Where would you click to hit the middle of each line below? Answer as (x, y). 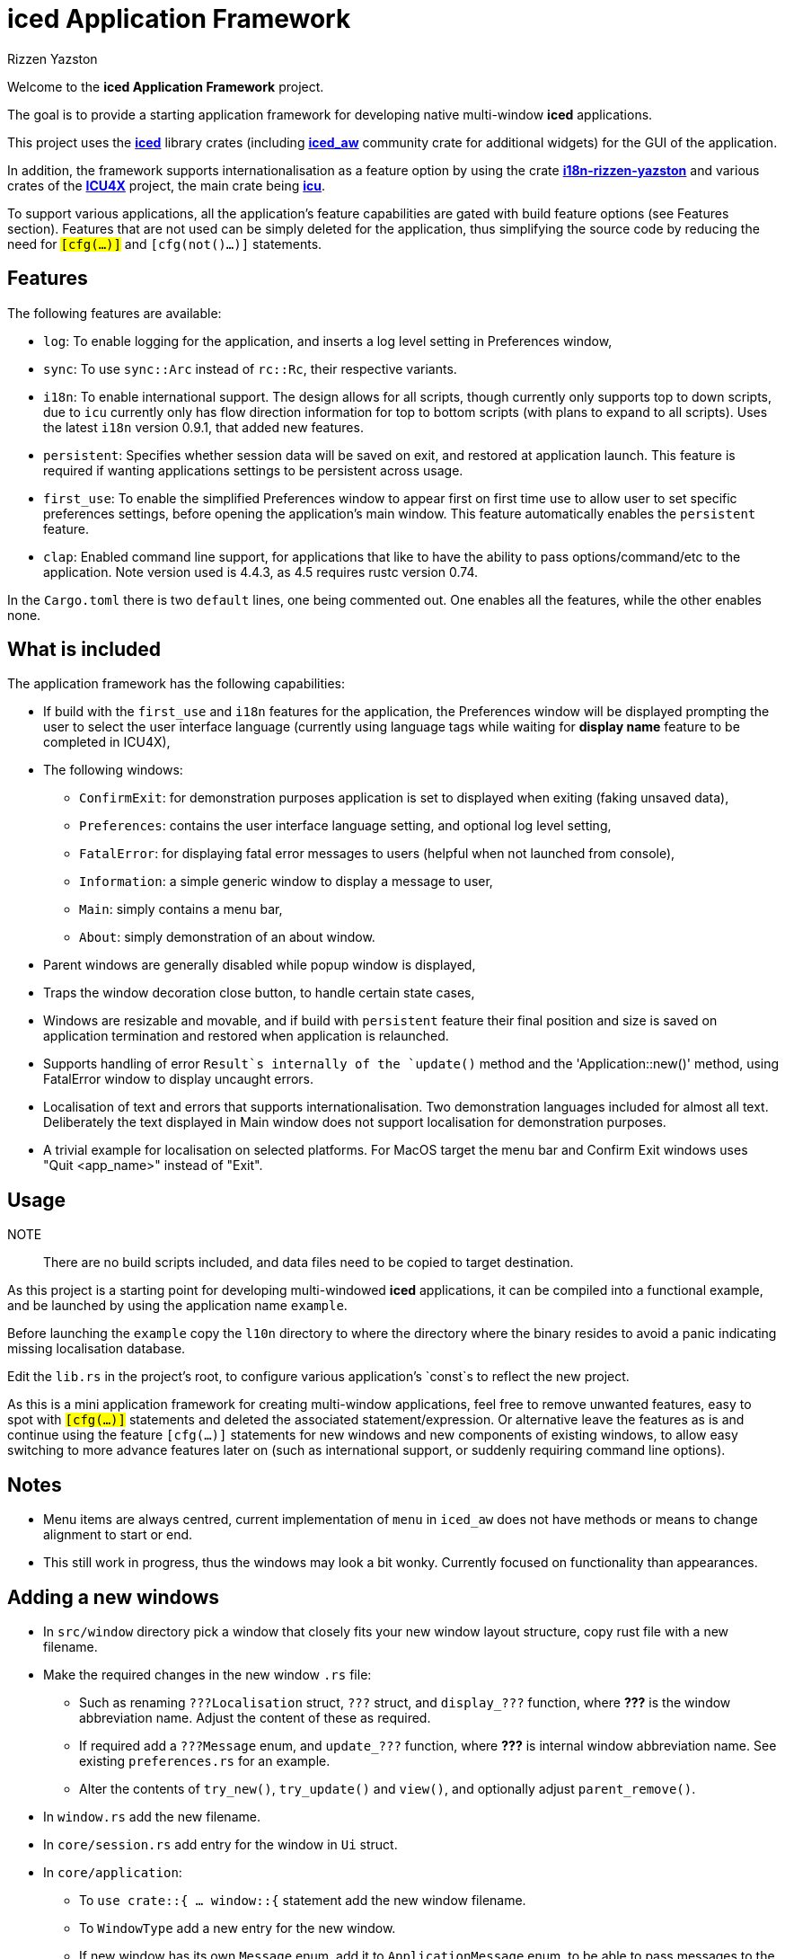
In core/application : (113, 1872)
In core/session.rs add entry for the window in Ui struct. (221, 1844)
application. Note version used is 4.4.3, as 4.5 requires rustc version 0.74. (261, 572)
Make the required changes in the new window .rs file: (207, 1674)
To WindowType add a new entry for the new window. (238, 1928)
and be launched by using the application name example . (177, 1306)
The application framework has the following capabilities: (176, 684)
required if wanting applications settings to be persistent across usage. (253, 470)
